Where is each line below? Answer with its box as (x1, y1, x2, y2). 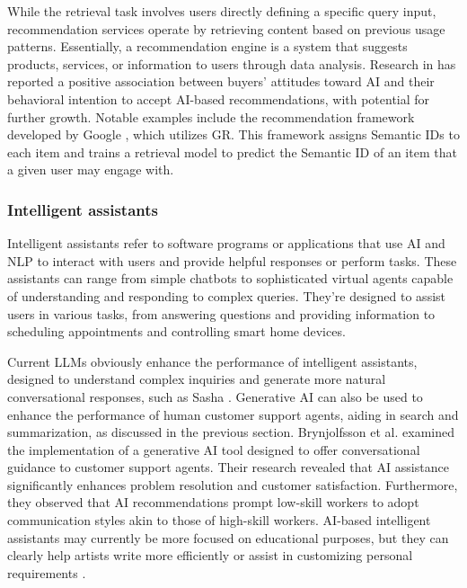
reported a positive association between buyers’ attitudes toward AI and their (7, 72, 435, 91)
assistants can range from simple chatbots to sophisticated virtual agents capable (7, 269, 454, 288)
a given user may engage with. (7, 160, 174, 179)
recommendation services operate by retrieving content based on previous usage (7, 19, 445, 38)
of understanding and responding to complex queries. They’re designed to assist (7, 286, 445, 305)
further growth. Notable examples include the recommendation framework (7, 107, 415, 126)
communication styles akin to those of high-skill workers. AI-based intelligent (7, 511, 431, 530)
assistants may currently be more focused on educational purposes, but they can (7, 528, 449, 547)
